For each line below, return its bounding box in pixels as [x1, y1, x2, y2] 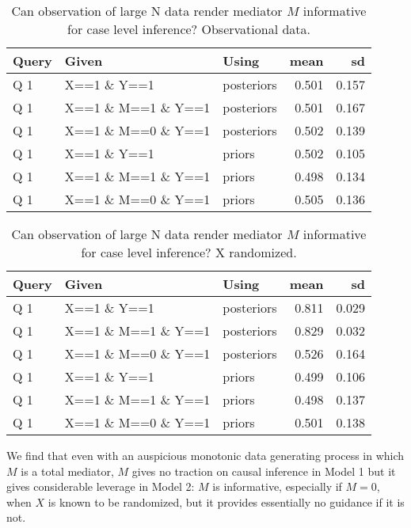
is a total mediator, [21, 462, 114, 479]
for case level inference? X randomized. [81, 243, 297, 261]
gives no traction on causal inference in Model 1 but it [131, 462, 396, 479]
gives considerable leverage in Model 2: [6, 478, 195, 495]
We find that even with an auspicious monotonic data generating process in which [6, 447, 405, 463]
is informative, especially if [212, 478, 342, 495]
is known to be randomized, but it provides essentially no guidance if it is [48, 493, 405, 510]
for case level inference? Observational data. [67, 20, 310, 38]
